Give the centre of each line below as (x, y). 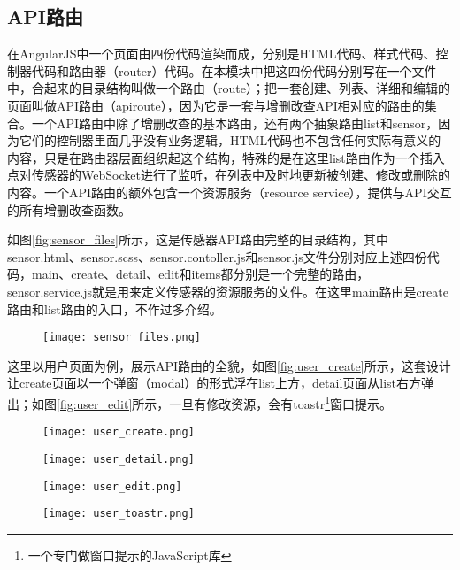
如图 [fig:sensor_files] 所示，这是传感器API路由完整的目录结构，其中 (198, 239)
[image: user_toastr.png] (119, 514)
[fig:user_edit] (95, 403)
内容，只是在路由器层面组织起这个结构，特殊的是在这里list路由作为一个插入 (226, 157)
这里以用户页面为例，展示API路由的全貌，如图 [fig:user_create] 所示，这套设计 (229, 365)
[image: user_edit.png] (112, 486)
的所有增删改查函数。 (69, 209)
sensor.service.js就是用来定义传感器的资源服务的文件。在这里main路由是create (228, 291)
